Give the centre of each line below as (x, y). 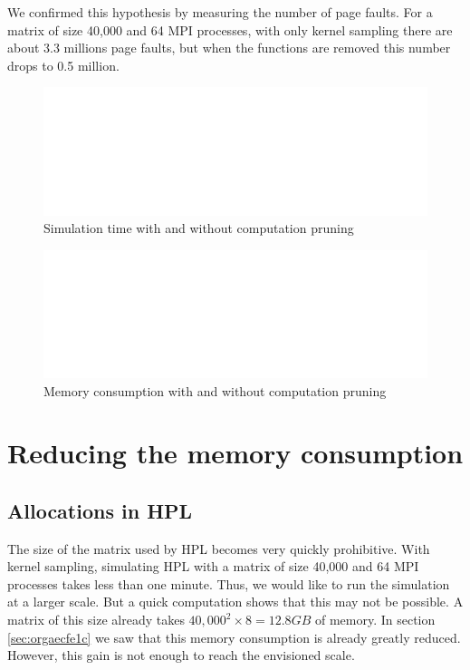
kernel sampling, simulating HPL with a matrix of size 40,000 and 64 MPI (213, 566)
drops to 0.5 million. (63, 65)
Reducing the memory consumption (235, 453)
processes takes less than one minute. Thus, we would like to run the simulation (229, 583)
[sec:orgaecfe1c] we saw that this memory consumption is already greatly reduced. (234, 637)
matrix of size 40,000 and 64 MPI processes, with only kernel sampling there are (230, 29)
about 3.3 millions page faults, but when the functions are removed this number (229, 48)
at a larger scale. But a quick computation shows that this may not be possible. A (235, 602)
